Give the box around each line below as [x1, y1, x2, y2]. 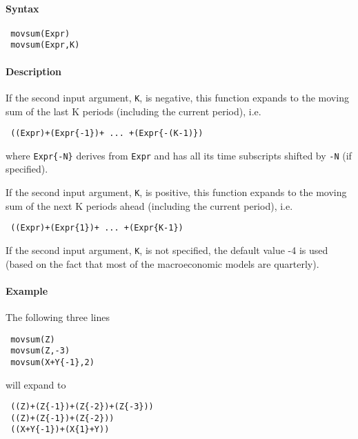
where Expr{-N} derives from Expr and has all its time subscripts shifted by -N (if [6, 148, 352, 162]
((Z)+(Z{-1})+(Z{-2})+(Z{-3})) [10, 402, 154, 412]
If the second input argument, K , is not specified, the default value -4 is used [6, 242, 328, 257]
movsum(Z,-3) [10, 346, 70, 356]
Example [6, 283, 48, 297]
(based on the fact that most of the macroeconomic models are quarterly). [6, 256, 319, 271]
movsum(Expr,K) [10, 40, 80, 50]
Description [6, 64, 62, 78]
